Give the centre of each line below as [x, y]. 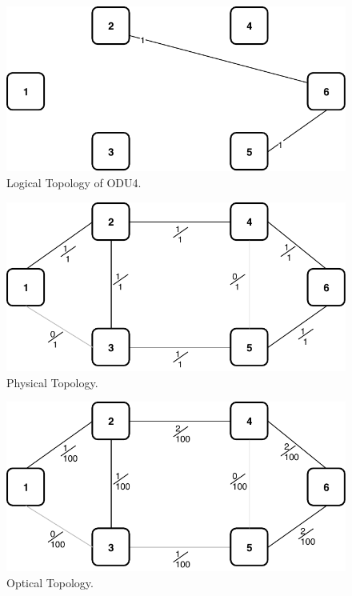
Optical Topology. [50, 582]
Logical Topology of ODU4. [74, 182]
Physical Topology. [52, 382]
